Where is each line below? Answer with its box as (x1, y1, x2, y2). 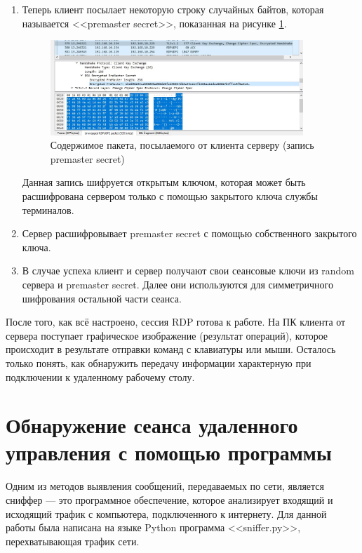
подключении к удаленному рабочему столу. (6, 369, 195, 384)
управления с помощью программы (6, 438, 332, 467)
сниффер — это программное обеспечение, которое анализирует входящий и (6, 493, 333, 507)
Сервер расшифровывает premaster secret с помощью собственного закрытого (22, 226, 357, 241)
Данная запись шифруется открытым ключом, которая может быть (22, 175, 306, 189)
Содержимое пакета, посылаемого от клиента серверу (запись (50, 138, 314, 152)
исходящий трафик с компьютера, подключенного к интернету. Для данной (6, 506, 327, 521)
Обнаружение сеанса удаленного (6, 411, 298, 439)
